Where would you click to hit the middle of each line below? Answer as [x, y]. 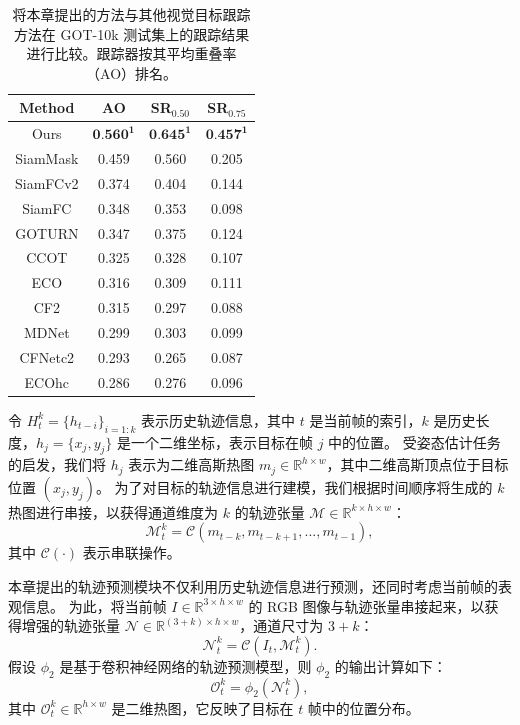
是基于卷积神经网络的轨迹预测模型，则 [185, 665]
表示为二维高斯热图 [191, 464]
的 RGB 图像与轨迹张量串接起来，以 [366, 605]
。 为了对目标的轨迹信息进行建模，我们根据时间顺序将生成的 [294, 486]
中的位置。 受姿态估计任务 [414, 441]
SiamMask [47, 158]
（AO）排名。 [132, 72]
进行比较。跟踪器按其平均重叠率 [131, 53]
